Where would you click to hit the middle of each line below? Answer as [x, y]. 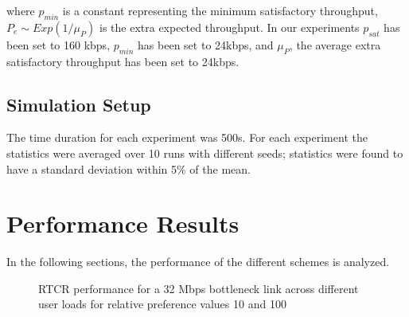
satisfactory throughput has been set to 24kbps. [123, 61]
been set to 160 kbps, [58, 44]
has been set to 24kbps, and [206, 44]
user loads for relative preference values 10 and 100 [162, 304]
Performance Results [123, 223]
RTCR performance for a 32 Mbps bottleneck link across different [199, 288]
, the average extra [335, 44]
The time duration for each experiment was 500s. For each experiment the [187, 137]
